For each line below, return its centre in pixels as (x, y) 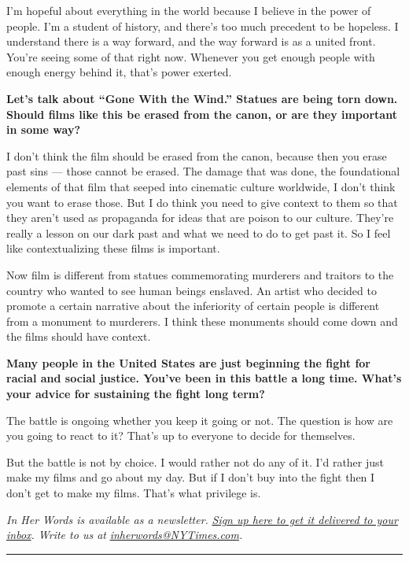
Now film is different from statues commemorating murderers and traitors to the (200, 274)
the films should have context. (79, 336)
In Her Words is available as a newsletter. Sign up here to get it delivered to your (202, 519)
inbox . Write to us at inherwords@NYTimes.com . (125, 535)
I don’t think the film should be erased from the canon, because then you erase (197, 155)
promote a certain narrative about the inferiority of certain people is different (193, 306)
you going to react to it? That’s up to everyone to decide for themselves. (181, 436)
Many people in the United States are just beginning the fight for (188, 362)
